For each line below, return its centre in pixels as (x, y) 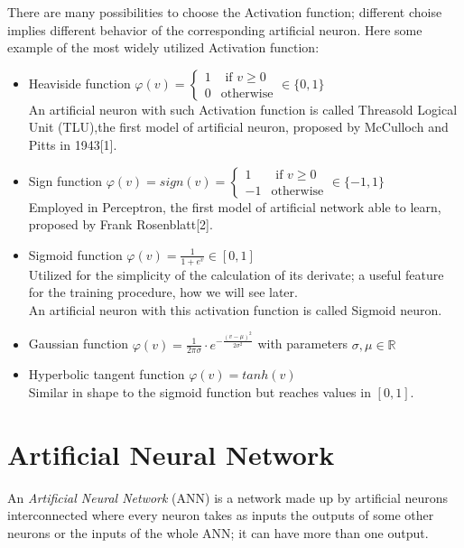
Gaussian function (79, 344)
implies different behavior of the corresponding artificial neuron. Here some (215, 29)
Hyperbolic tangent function (107, 374)
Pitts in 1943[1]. (73, 144)
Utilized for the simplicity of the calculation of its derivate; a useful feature (236, 274)
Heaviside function (79, 83)
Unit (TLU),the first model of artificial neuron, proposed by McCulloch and (238, 127)
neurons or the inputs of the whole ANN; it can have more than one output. (218, 532)
